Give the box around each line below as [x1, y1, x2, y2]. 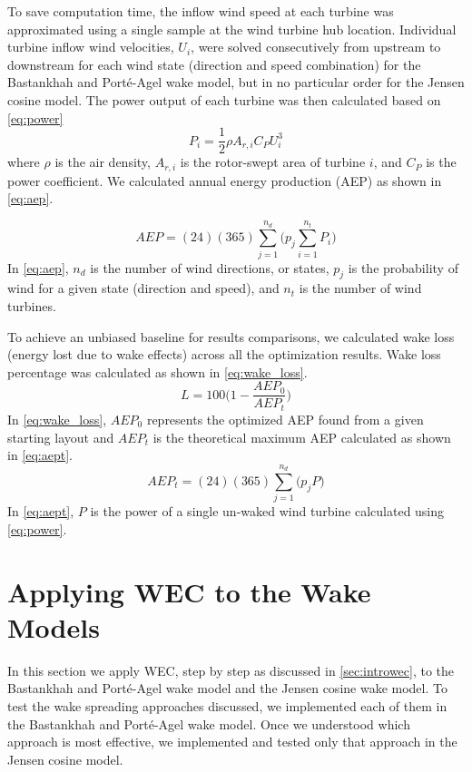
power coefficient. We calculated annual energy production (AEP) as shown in [7, 171, 442, 190]
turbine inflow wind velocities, [7, 37, 174, 56]
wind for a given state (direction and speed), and [7, 279, 280, 298]
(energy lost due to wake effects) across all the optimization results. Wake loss [7, 345, 441, 364]
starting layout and [7, 427, 114, 446]
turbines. [7, 297, 56, 316]
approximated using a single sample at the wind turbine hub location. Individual [7, 19, 457, 38]
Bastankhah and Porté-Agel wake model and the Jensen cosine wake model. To [7, 679, 447, 698]
